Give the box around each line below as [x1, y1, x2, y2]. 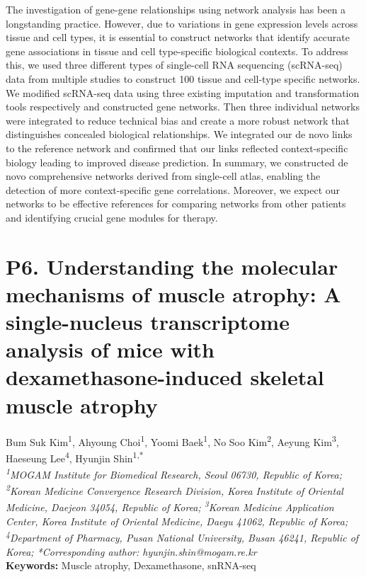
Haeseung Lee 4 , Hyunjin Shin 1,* [6, 448, 144, 465]
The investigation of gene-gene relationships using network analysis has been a [6, 2, 346, 16]
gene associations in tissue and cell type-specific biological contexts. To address [6, 43, 348, 58]
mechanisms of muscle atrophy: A [6, 279, 341, 308]
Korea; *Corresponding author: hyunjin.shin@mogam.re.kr [6, 544, 257, 559]
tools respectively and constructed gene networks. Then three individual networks [6, 99, 360, 114]
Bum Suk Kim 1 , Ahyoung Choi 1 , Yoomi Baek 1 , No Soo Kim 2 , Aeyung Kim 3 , [6, 432, 339, 449]
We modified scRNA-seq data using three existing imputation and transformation [6, 85, 360, 100]
